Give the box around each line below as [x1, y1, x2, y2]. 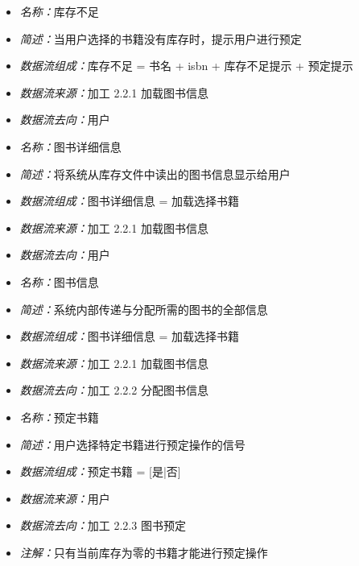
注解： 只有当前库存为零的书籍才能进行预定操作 [19, 543, 268, 560]
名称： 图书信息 [19, 273, 99, 290]
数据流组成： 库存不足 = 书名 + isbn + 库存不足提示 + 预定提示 [19, 57, 353, 74]
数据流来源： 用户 [19, 490, 110, 506]
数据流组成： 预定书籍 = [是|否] [19, 463, 181, 480]
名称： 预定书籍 [19, 408, 99, 425]
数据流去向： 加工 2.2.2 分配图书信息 [19, 382, 208, 399]
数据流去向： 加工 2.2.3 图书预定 [19, 517, 186, 534]
